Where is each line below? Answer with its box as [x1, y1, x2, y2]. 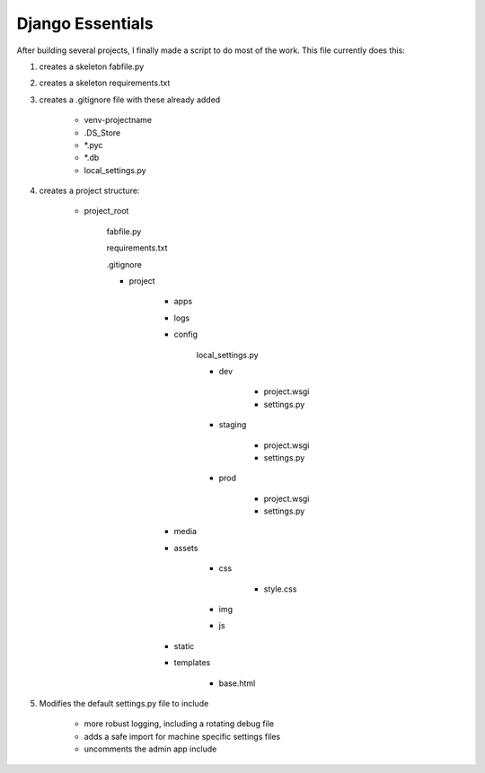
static [173, 640, 195, 651]
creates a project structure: [39, 185, 140, 197]
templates [173, 657, 211, 668]
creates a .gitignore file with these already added [39, 94, 221, 105]
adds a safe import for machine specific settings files [84, 731, 281, 742]
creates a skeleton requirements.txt [39, 77, 171, 89]
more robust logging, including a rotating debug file [84, 718, 274, 729]
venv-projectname [84, 115, 153, 126]
